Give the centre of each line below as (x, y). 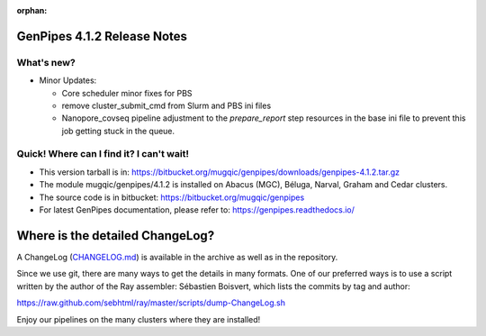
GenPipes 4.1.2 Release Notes (102, 36)
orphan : (32, 10)
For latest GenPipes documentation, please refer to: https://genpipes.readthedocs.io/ (197, 210)
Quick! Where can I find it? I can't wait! (103, 154)
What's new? (46, 62)
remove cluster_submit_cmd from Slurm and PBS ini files (166, 105)
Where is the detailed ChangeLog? (116, 236)
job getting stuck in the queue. (118, 131)
